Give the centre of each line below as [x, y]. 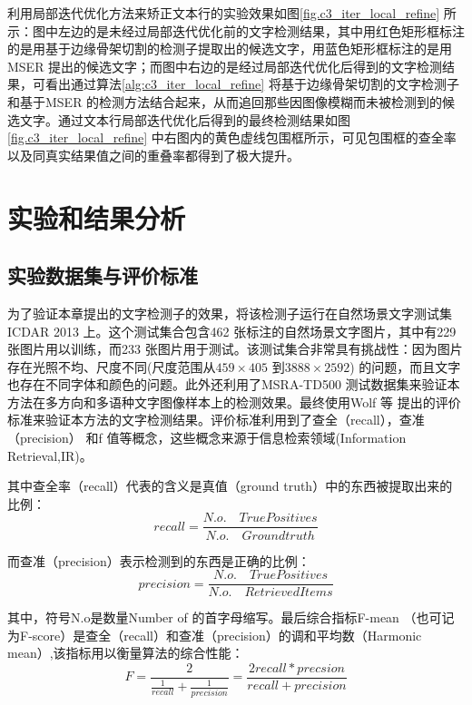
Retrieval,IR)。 [50, 455]
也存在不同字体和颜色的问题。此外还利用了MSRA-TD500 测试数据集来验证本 [234, 384]
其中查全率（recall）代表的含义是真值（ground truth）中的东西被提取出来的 [230, 486]
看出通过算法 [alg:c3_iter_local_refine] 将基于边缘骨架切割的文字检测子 [252, 84]
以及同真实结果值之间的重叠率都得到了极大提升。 [153, 155]
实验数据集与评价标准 [103, 275]
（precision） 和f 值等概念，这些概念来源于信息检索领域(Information [207, 438]
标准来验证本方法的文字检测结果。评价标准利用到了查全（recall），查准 [216, 420]
